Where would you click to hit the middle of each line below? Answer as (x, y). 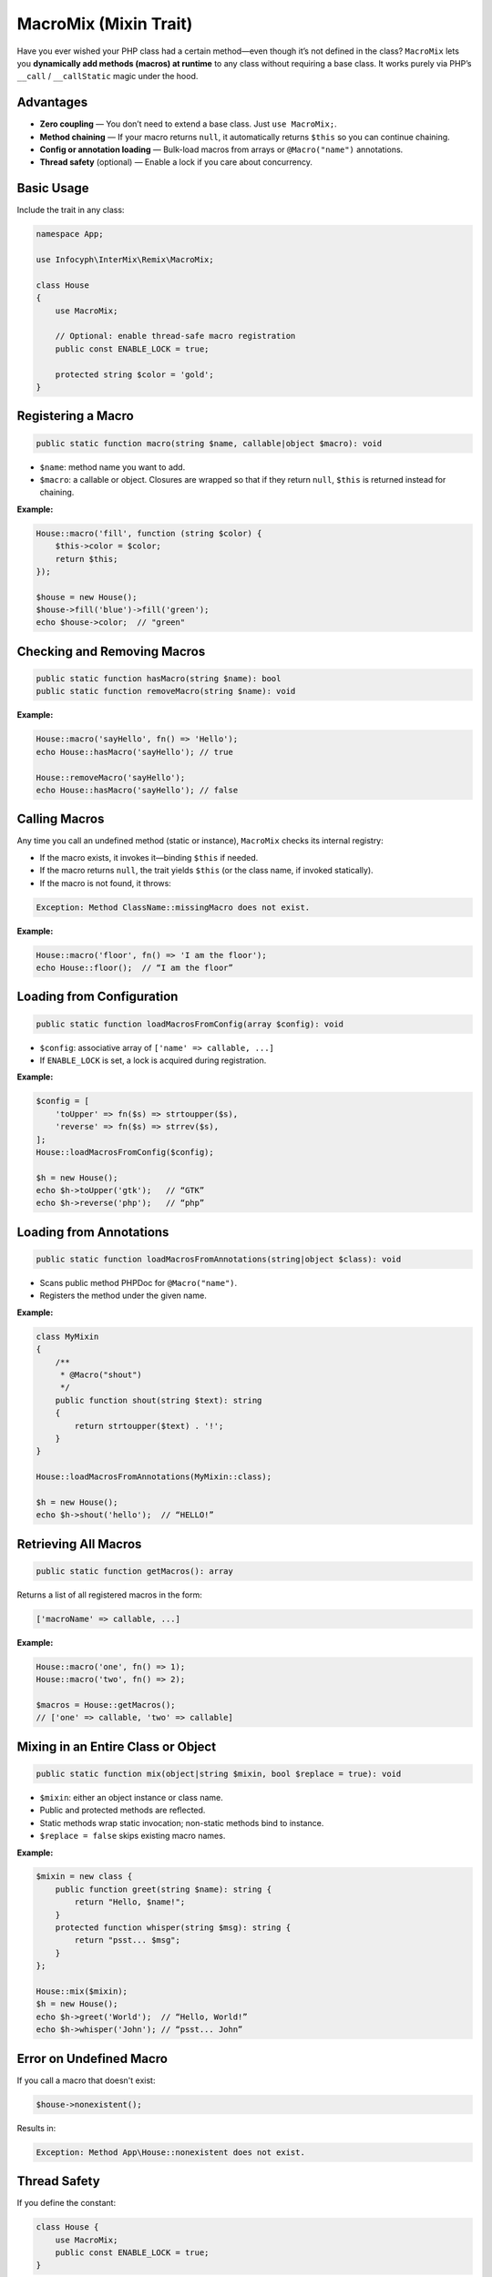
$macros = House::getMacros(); (106, 1705)
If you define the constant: (67, 2203)
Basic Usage (53, 188)
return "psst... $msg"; (128, 1940)
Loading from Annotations (93, 1232)
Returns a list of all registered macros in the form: (109, 1595)
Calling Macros (61, 819)
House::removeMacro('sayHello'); (111, 777)
